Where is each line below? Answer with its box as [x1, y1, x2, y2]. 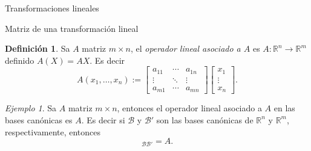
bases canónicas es [5, 113, 73, 126]
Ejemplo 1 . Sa [5, 102, 57, 114]
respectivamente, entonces [5, 125, 101, 138]
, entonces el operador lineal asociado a [117, 102, 262, 114]
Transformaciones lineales [5, 2, 99, 14]
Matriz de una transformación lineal [5, 22, 139, 34]
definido [5, 54, 34, 66]
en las [273, 102, 295, 114]
